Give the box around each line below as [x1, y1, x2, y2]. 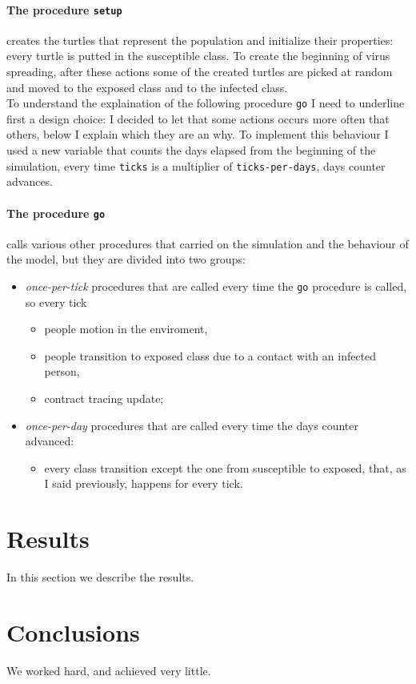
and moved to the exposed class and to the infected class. [6, 78, 288, 95]
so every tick [25, 293, 87, 310]
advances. [6, 173, 54, 190]
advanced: [25, 433, 74, 449]
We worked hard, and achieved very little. [6, 662, 211, 678]
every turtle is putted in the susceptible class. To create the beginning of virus [6, 47, 390, 64]
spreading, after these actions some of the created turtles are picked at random [6, 63, 393, 80]
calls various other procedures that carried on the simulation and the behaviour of [6, 235, 409, 251]
